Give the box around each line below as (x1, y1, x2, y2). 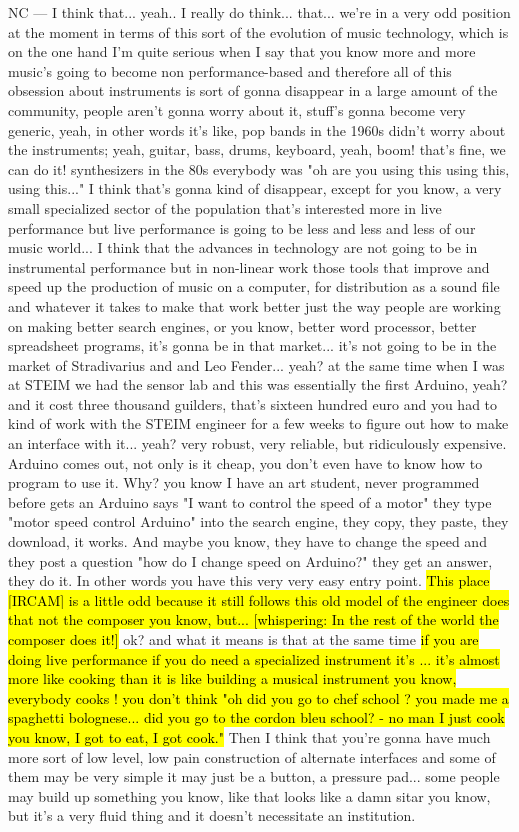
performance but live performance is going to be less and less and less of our (8, 217, 476, 238)
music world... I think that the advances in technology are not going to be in (8, 237, 478, 258)
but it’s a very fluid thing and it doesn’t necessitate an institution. (8, 805, 416, 826)
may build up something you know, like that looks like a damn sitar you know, (8, 785, 491, 806)
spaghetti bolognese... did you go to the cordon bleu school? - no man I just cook (8, 707, 505, 728)
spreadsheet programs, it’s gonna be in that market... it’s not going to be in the (8, 335, 497, 356)
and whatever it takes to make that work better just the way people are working (8, 295, 501, 316)
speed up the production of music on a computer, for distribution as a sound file (8, 276, 500, 297)
